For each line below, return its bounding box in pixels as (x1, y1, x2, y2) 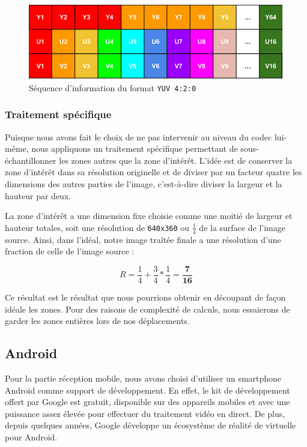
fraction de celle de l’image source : (5, 245, 135, 257)
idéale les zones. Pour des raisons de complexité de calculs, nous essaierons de (5, 302, 290, 315)
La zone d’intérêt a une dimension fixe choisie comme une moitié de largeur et (5, 209, 293, 222)
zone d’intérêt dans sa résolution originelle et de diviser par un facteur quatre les (5, 166, 302, 178)
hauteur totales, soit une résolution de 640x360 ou (5, 221, 190, 233)
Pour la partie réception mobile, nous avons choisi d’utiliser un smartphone (5, 371, 282, 384)
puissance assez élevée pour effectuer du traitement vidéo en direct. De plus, (5, 407, 285, 419)
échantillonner (5, 154, 56, 166)
